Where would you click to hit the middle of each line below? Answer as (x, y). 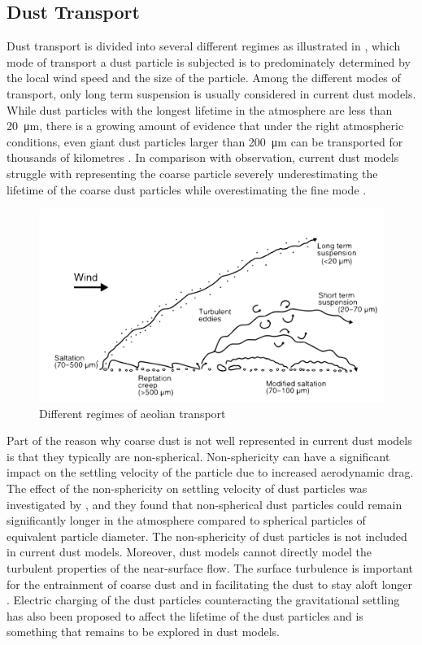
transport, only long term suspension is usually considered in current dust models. (211, 93)
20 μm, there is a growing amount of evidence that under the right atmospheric (205, 126)
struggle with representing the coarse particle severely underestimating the (192, 173)
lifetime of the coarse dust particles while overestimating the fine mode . (187, 189)
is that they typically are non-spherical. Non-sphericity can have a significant (198, 456)
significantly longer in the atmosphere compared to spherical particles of (186, 520)
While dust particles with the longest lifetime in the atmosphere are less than (200, 109)
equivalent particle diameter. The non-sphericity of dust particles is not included (207, 536)
